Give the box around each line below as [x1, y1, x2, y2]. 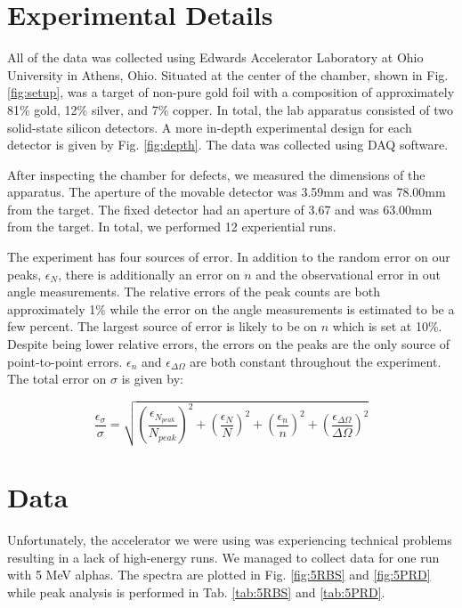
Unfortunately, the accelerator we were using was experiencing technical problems [7, 531, 452, 549]
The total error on [7, 369, 107, 388]
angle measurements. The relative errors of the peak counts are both [7, 282, 380, 301]
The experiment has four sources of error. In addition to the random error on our [7, 247, 450, 266]
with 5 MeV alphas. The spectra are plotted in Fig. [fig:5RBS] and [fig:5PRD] [7, 565, 431, 584]
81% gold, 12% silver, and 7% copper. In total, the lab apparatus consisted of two [7, 100, 453, 118]
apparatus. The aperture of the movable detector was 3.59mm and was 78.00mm [7, 182, 446, 201]
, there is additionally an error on [58, 264, 240, 283]
